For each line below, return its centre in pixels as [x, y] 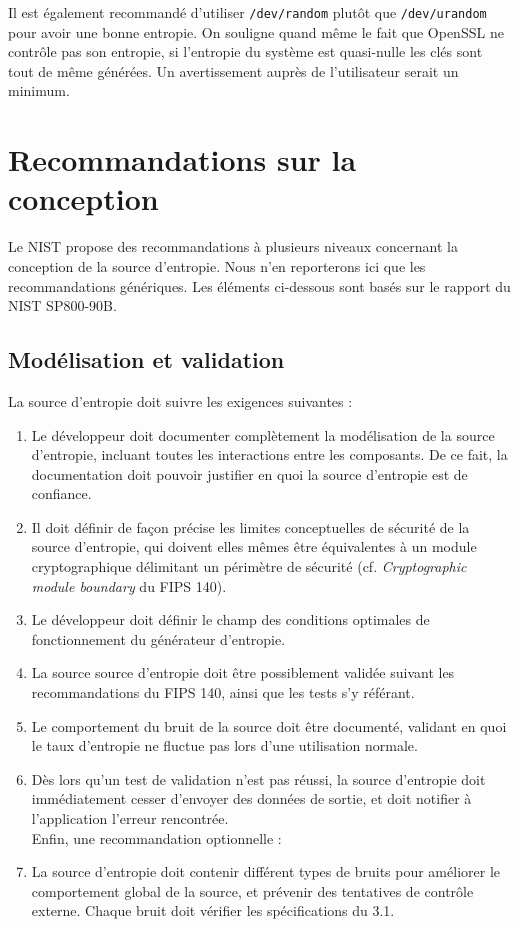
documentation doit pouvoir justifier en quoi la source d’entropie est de [249, 473]
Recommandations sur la [182, 159]
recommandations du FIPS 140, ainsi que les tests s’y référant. [223, 692]
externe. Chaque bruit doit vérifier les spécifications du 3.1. [213, 910]
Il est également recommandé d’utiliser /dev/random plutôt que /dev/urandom [247, 12]
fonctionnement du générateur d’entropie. [158, 638]
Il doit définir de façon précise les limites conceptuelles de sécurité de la [250, 526]
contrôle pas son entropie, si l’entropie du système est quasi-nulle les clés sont [245, 51]
